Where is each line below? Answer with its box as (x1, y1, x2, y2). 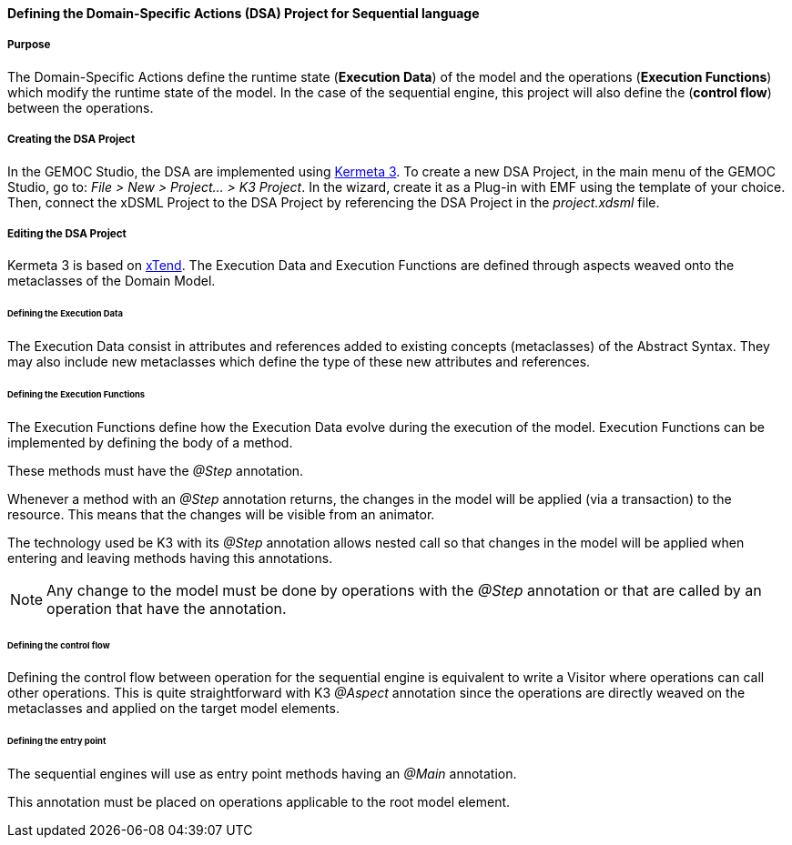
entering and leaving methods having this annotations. (7, 549, 333, 566)
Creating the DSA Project (7, 133, 136, 146)
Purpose (7, 38, 51, 52)
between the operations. (7, 99, 154, 116)
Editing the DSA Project (7, 226, 127, 240)
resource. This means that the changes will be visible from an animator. (7, 506, 435, 522)
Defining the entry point (7, 736, 107, 747)
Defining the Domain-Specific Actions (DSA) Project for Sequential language (7, 5, 480, 21)
